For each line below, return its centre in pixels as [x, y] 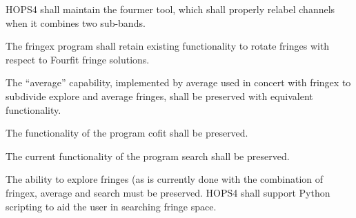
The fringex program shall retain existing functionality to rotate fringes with [168, 46]
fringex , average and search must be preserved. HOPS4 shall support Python [168, 192]
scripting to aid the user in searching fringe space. [111, 206]
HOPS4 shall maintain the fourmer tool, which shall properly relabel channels [170, 9]
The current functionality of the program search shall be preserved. [148, 156]
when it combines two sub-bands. [76, 22]
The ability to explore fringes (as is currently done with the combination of [165, 179]
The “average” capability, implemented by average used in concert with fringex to [178, 82]
